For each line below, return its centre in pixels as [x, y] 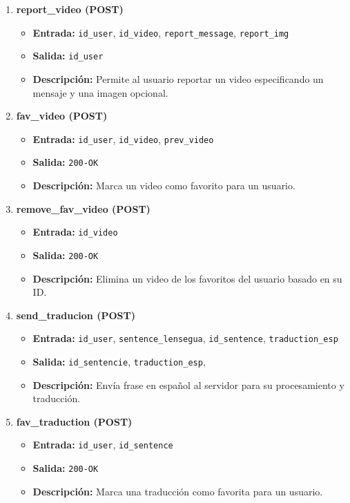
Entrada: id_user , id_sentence [103, 445]
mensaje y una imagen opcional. [100, 92]
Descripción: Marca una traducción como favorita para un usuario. [178, 491]
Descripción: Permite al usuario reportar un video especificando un [178, 78]
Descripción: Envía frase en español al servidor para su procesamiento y [188, 385]
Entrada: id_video [75, 232]
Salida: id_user [68, 56]
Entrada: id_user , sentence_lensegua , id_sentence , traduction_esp [185, 338]
